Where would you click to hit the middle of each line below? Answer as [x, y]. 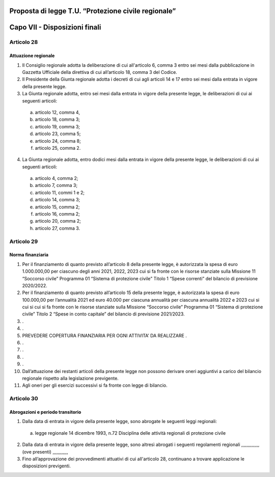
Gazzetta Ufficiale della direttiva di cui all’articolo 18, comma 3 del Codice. [100, 72]
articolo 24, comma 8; [58, 141]
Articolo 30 [24, 399]
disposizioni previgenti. [46, 466]
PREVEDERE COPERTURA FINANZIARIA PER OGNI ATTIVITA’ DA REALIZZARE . [104, 335]
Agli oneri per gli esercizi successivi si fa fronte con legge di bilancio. [95, 385]
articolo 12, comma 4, [57, 112]
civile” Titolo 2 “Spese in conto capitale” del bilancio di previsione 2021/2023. [104, 314]
